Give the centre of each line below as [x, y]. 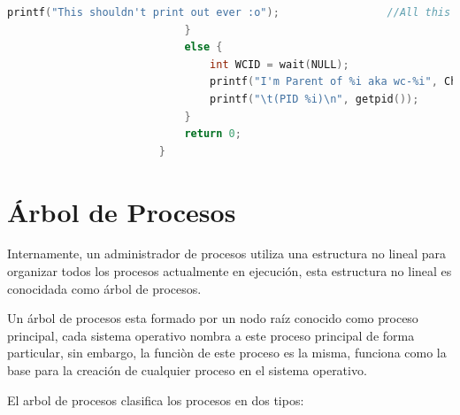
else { [203, 47]
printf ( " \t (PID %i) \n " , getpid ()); [314, 99]
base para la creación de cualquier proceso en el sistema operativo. [187, 370]
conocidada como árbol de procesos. [104, 288]
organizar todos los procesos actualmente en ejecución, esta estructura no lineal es [230, 271]
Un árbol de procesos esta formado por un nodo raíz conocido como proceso [213, 318]
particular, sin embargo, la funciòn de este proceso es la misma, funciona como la [227, 353]
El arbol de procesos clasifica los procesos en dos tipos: [156, 400]
